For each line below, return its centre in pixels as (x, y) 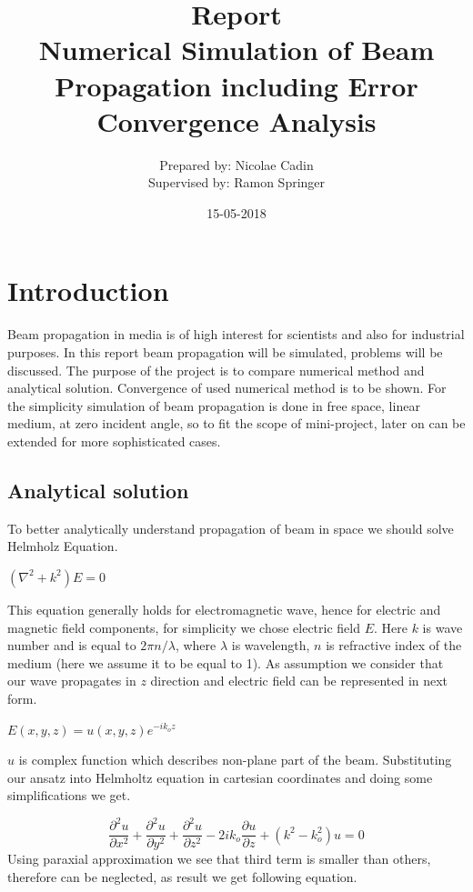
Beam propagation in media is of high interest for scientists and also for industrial (236, 334)
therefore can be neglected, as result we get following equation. (182, 877)
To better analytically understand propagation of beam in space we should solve (231, 528)
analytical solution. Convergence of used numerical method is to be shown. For (227, 388)
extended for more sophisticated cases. (114, 441)
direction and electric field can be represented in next (299, 681)
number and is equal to (72, 645)
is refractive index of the (394, 645)
